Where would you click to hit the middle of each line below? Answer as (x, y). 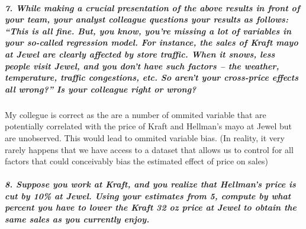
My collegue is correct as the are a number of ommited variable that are (136, 114)
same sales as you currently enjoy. (77, 219)
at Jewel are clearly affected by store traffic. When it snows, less (140, 54)
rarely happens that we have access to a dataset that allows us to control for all (149, 149)
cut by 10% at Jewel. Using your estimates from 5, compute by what (148, 195)
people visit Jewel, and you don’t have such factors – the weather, (142, 66)
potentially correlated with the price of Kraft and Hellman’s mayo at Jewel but (148, 126)
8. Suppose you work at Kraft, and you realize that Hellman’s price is (150, 184)
